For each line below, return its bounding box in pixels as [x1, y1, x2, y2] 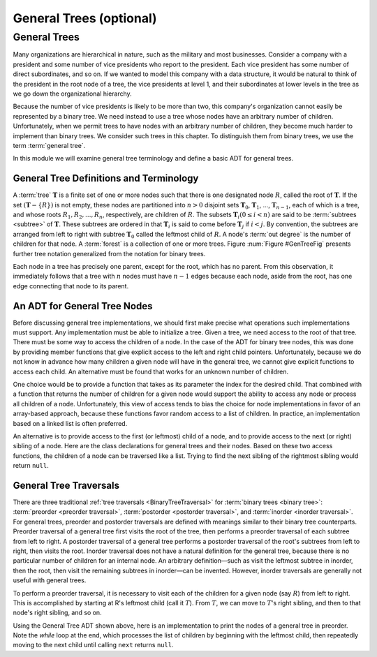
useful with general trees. [13, 576, 87, 584]
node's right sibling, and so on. [13, 608, 102, 617]
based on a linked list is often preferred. [13, 419, 128, 427]
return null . [13, 462, 49, 470]
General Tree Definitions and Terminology [13, 172, 199, 184]
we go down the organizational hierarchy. [13, 89, 132, 98]
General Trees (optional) [13, 10, 157, 26]
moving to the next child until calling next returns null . [13, 641, 174, 649]
